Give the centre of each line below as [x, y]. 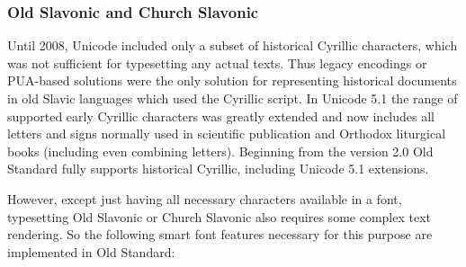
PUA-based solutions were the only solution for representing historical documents [232, 80]
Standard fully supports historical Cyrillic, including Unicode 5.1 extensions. [218, 169]
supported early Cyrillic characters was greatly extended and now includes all [221, 116]
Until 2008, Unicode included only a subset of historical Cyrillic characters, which [233, 45]
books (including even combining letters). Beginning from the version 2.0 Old [220, 151]
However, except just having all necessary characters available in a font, [205, 198]
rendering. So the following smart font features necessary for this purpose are [220, 234]
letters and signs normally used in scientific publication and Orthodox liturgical [227, 133]
